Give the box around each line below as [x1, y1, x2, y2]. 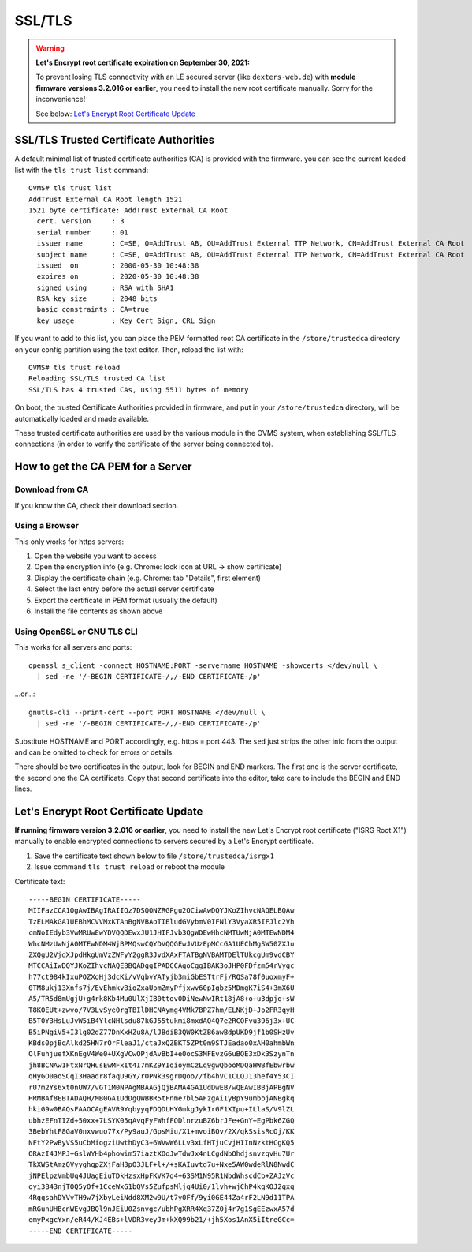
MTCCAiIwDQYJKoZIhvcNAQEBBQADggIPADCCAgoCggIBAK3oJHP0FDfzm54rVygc [28, 961, 295, 970]
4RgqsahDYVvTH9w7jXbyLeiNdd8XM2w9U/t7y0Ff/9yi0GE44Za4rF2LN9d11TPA [28, 1193, 295, 1202]
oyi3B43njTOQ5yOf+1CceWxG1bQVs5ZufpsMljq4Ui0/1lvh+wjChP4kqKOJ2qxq [28, 1183, 295, 1191]
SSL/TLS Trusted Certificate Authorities [14, 133, 215, 147]
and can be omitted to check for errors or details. [14, 747, 175, 757]
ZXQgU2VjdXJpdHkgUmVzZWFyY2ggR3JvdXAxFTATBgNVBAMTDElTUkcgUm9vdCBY [28, 950, 295, 959]
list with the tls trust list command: [14, 165, 149, 174]
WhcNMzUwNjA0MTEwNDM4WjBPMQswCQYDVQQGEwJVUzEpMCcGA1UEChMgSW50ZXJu [28, 939, 295, 948]
